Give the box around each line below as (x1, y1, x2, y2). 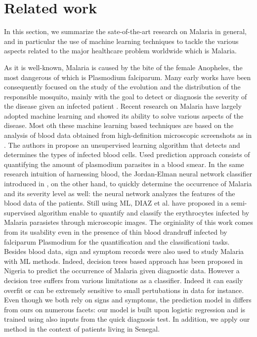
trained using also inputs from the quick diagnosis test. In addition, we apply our (4, 314, 250, 324)
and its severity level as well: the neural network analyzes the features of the (4, 188, 235, 198)
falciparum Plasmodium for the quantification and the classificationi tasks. (4, 236, 230, 247)
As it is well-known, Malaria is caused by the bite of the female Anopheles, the (4, 62, 243, 72)
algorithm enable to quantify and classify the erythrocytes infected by (38, 207, 250, 217)
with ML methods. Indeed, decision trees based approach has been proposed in (4, 255, 243, 266)
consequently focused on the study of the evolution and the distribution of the (4, 82, 241, 92)
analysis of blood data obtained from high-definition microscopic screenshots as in (4, 130, 252, 140)
